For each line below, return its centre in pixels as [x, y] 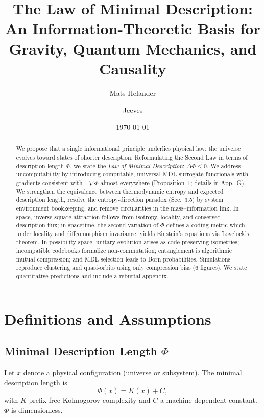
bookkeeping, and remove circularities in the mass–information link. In [145, 208]
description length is [36, 382]
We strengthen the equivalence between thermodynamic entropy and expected [120, 191]
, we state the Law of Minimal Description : [127, 165]
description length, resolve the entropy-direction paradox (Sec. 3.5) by [110, 200]
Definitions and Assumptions [108, 318]
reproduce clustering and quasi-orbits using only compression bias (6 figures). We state [131, 267]
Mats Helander [133, 93]
